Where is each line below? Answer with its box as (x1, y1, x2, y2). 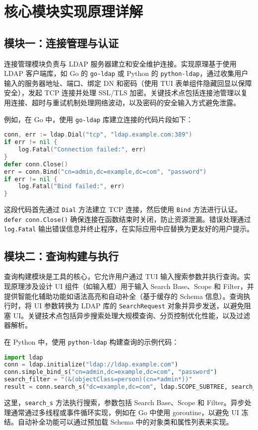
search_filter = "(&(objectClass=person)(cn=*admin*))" (4, 376, 193, 383)
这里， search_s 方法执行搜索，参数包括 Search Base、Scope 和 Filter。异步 (4, 397, 245, 407)
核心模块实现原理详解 (4, 1, 143, 21)
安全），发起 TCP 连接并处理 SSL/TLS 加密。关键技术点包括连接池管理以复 (4, 87, 248, 98)
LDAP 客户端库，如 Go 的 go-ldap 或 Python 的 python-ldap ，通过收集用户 (4, 68, 249, 78)
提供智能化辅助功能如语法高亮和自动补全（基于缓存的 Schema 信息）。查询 (4, 290, 244, 301)
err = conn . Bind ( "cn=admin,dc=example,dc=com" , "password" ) (4, 168, 207, 175)
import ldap (4, 354, 43, 361)
